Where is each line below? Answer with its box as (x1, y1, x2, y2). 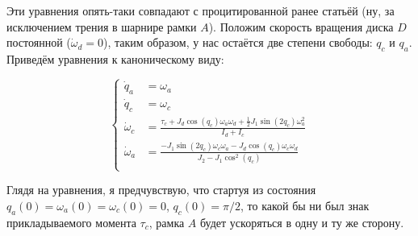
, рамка (148, 213, 185, 230)
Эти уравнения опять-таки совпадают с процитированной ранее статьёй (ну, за (6, 2, 395, 19)
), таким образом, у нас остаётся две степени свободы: (103, 34, 373, 51)
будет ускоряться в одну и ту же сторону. (200, 213, 404, 230)
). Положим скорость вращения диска (208, 18, 394, 35)
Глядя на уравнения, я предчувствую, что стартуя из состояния (6, 181, 316, 198)
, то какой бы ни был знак (240, 197, 370, 214)
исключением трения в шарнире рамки (6, 18, 197, 35)
